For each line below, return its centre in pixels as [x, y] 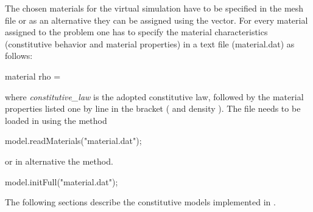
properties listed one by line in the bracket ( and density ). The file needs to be [153, 108]
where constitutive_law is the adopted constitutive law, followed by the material [154, 96]
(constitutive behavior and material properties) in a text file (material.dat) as [150, 43]
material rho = [33, 76]
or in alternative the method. [59, 161]
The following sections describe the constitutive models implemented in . [140, 202]
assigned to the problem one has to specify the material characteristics [136, 32]
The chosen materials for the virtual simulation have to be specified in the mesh [154, 8]
